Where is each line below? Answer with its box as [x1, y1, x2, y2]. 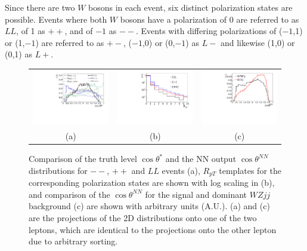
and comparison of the [29, 188, 110, 200]
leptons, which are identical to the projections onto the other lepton [29, 223, 277, 235]
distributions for [29, 164, 88, 176]
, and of [64, 25, 93, 37]
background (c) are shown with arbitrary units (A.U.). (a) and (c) [29, 200, 270, 212]
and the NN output [165, 152, 237, 165]
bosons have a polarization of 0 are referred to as [120, 13, 299, 25]
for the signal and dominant [145, 188, 247, 200]
